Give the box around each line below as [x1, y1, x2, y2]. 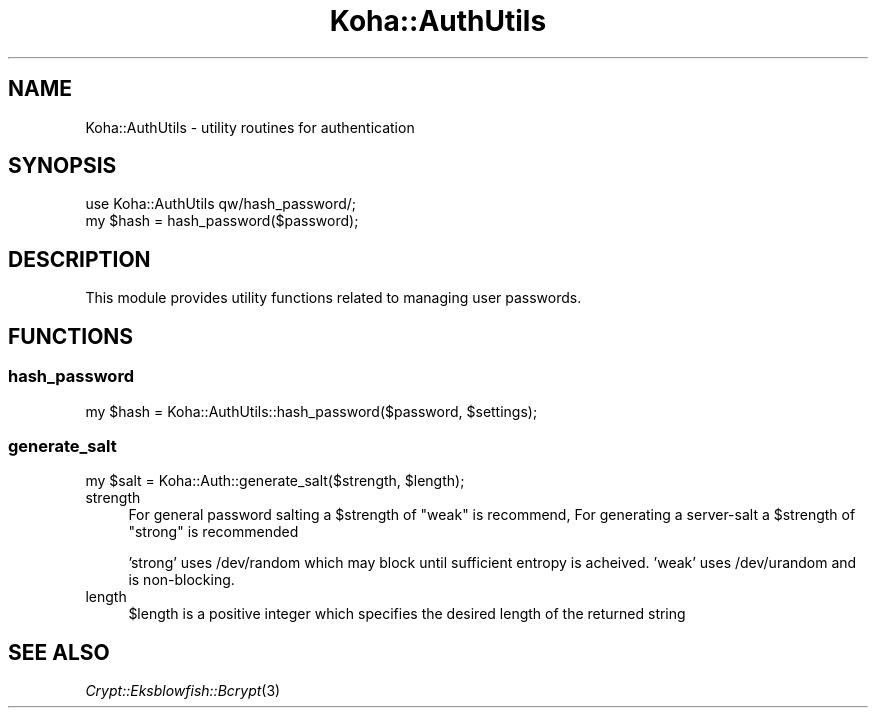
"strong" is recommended [128, 523, 299, 541]
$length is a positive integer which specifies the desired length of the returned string [128, 605, 686, 623]
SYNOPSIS [8, 153, 117, 179]
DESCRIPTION [8, 246, 151, 272]
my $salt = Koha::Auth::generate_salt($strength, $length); [85, 472, 465, 490]
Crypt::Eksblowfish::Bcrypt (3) [85, 682, 281, 700]
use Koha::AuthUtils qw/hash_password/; [85, 195, 357, 213]
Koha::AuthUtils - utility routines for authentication [85, 118, 415, 136]
